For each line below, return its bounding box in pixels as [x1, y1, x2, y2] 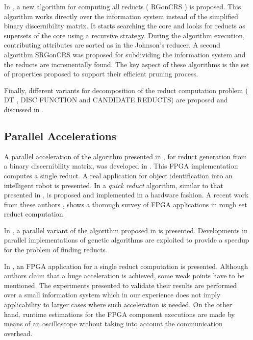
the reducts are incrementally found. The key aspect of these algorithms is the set [4, 59, 250, 69]
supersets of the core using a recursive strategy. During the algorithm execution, [4, 30, 245, 40]
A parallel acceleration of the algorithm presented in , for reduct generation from [4, 151, 247, 161]
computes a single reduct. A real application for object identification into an [4, 170, 233, 180]
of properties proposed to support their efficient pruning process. [4, 69, 198, 79]
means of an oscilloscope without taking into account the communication [4, 318, 223, 329]
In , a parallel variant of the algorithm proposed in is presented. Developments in [4, 225, 248, 235]
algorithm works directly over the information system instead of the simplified [4, 11, 238, 21]
